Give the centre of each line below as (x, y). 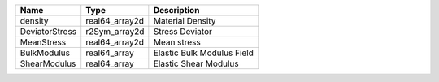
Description (176, 10)
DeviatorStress (48, 31)
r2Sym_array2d (115, 31)
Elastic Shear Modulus (196, 63)
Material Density (185, 21)
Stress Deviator (183, 31)
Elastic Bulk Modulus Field (203, 53)
